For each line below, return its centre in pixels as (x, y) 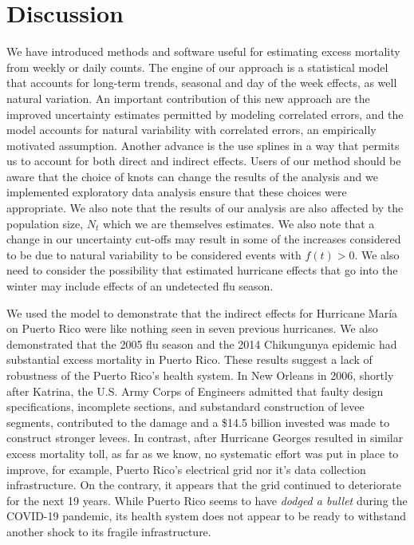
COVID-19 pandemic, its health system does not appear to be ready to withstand (207, 516)
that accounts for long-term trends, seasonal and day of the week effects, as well (202, 83)
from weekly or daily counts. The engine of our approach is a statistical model (197, 67)
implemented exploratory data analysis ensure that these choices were (177, 192)
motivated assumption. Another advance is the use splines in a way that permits (203, 145)
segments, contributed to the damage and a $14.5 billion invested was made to (198, 422)
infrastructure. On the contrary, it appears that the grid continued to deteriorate (204, 485)
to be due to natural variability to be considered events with (154, 254)
